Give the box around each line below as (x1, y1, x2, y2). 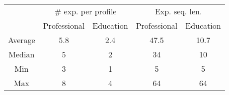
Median (8, 48, 35, 60)
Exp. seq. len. (154, 5, 202, 17)
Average (8, 34, 35, 46)
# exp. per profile (54, 5, 117, 17)
